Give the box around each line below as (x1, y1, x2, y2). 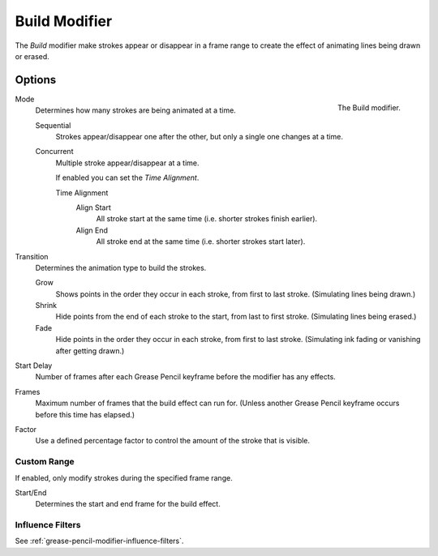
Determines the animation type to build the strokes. (35, 263, 207, 272)
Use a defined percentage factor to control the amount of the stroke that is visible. (35, 436, 311, 446)
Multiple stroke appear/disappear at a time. (55, 158, 200, 168)
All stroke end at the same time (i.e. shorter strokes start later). (96, 237, 306, 246)
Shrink (35, 301, 58, 310)
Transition (15, 251, 49, 261)
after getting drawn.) (55, 345, 125, 356)
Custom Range (15, 456, 75, 468)
